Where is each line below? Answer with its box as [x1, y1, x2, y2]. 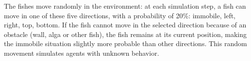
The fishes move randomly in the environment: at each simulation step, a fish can [4, 1, 246, 11]
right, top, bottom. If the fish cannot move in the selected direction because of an [4, 20, 247, 30]
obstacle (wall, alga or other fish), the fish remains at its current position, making [4, 29, 247, 39]
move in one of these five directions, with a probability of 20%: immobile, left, [4, 10, 236, 20]
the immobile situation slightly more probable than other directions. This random [4, 38, 247, 49]
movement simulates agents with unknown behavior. [4, 48, 159, 58]
